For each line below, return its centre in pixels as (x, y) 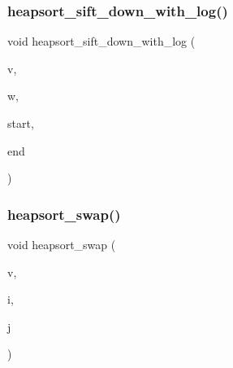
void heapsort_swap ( (62, 244)
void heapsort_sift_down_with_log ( (101, 41)
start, (21, 123)
